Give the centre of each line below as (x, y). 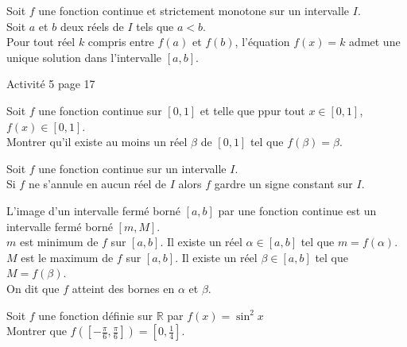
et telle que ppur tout (252, 110)
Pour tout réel (41, 42)
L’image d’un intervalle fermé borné (93, 210)
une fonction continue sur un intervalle (132, 168)
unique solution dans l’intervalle (84, 57)
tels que (155, 26)
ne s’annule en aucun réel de (97, 184)
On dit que (33, 288)
